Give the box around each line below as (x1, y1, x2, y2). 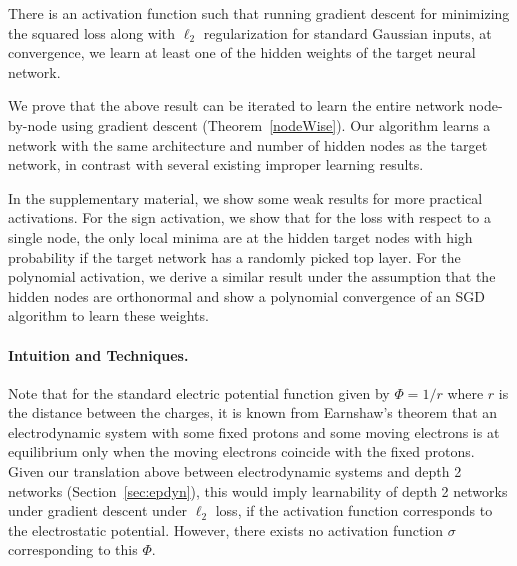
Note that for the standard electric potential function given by (8, 382, 390, 403)
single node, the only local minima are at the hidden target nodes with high (8, 226, 473, 247)
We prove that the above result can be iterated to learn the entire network (8, 95, 465, 116)
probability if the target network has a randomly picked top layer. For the (8, 246, 461, 267)
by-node (8, 114, 57, 135)
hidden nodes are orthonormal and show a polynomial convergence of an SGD (8, 285, 486, 306)
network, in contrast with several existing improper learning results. (8, 154, 424, 175)
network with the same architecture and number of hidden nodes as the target (8, 134, 488, 155)
